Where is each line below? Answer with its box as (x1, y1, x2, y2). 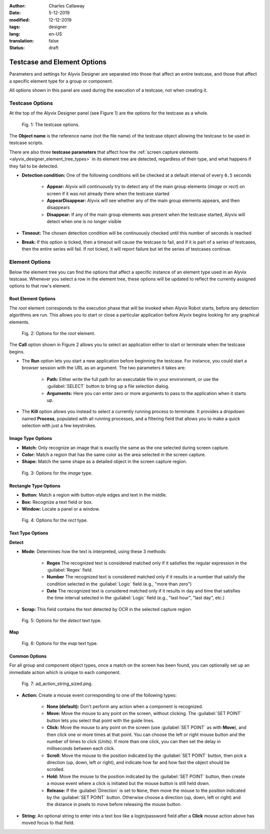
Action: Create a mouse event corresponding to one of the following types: (21, 692, 177, 698)
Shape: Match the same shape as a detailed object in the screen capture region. (21, 458, 187, 464)
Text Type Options (9, 530, 48, 536)
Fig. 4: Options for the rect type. (21, 517, 88, 523)
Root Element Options (9, 295, 56, 302)
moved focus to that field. (21, 820, 75, 826)
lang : (9, 30, 20, 37)
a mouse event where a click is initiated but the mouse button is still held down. (46, 780, 210, 786)
